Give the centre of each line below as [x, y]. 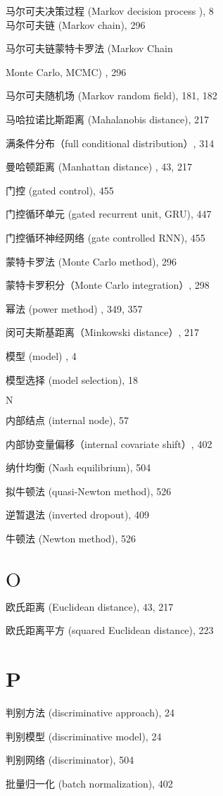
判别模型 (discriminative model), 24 [84, 736]
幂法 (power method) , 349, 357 [74, 308]
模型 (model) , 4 [41, 355]
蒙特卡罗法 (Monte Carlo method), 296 [91, 261]
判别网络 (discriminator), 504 [70, 760]
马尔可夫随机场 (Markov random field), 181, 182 [111, 95]
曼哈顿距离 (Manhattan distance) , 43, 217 [99, 167]
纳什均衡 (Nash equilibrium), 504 [78, 467]
